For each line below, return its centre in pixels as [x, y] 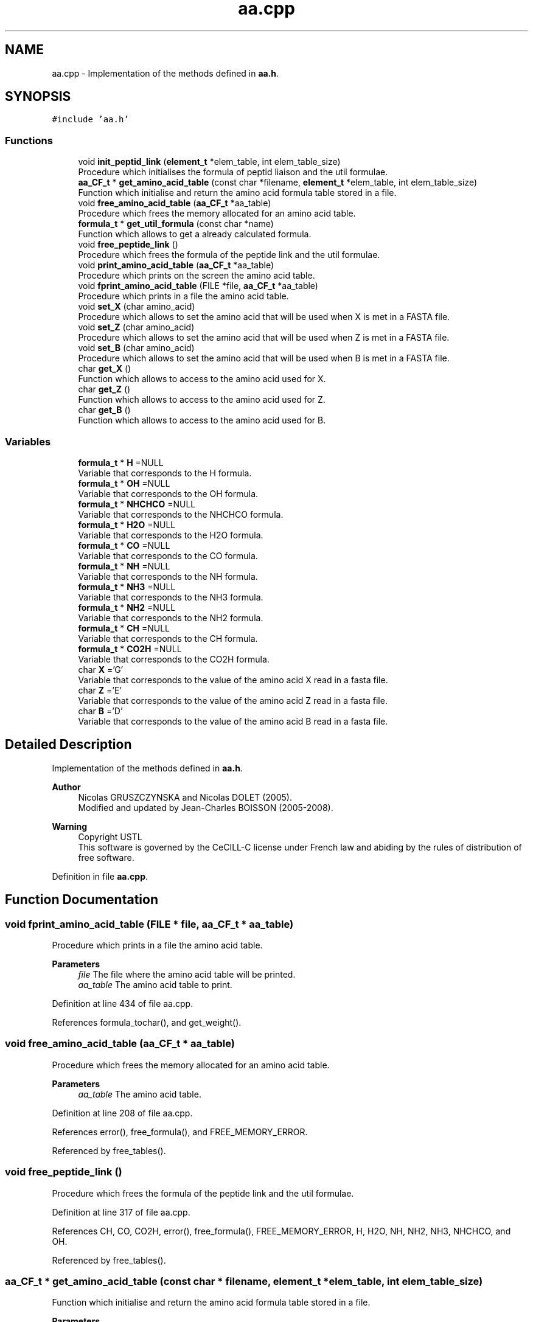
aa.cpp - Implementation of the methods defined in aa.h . [165, 73]
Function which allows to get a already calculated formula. [195, 234]
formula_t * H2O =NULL [127, 524]
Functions [29, 140]
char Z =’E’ [100, 690]
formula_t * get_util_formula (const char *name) [176, 224]
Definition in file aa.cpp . [100, 876]
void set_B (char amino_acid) [136, 348]
